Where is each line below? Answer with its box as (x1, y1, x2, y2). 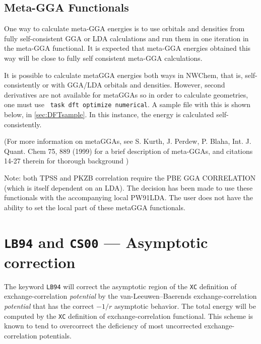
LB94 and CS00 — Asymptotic (4, 231, 208, 252)
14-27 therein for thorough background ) (4, 155, 129, 166)
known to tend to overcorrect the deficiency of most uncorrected (4, 320, 202, 331)
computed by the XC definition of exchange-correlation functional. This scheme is (4, 310, 253, 321)
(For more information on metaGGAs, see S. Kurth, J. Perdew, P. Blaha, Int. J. (4, 136, 251, 146)
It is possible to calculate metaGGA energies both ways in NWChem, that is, (4, 69, 243, 80)
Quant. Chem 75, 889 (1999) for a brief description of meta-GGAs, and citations (4, 145, 253, 156)
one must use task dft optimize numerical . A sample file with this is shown (4, 99, 251, 110)
